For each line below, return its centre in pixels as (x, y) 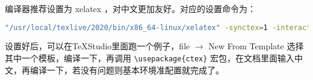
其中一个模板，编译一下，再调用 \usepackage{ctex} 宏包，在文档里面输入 (150, 58)
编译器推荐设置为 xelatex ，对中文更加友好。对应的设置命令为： (130, 8)
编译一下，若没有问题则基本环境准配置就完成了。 (127, 69)
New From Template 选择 (256, 46)
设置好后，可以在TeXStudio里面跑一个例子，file (98, 46)
